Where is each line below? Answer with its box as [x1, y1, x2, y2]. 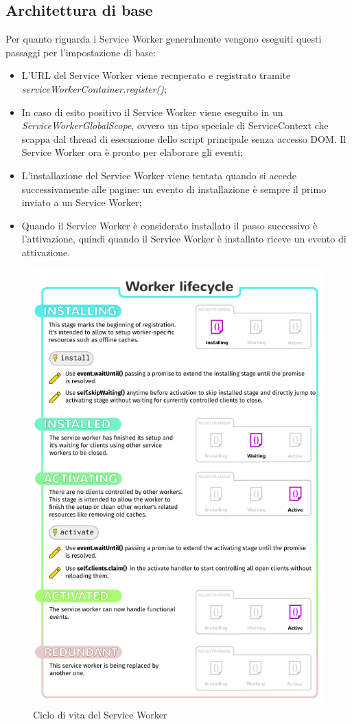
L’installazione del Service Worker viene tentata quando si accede [21, 168, 297, 182]
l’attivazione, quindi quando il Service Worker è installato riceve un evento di [21, 231, 347, 246]
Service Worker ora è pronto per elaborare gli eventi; [21, 145, 243, 159]
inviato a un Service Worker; [21, 195, 142, 210]
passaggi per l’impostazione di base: [5, 45, 156, 59]
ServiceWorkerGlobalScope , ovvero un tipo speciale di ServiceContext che [21, 118, 329, 133]
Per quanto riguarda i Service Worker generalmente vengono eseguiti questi [5, 32, 322, 46]
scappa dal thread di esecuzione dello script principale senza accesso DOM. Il [21, 131, 347, 146]
